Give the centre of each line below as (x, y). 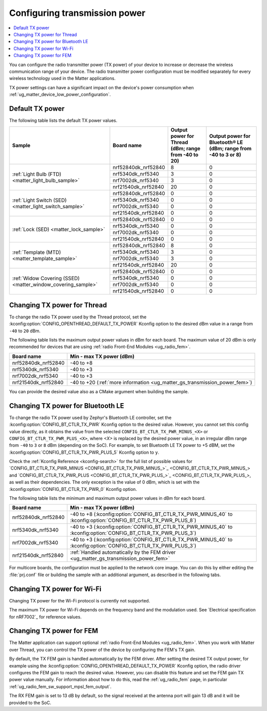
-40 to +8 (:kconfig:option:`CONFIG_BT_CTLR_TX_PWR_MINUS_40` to (151, 514)
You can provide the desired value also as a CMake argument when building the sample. (99, 391)
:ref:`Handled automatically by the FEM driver (123, 552)
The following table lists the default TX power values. (63, 120)
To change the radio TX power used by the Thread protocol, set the (78, 317)
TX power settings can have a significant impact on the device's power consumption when (101, 87)
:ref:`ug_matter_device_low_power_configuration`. (60, 95)
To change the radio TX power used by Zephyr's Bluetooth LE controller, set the (90, 417)
